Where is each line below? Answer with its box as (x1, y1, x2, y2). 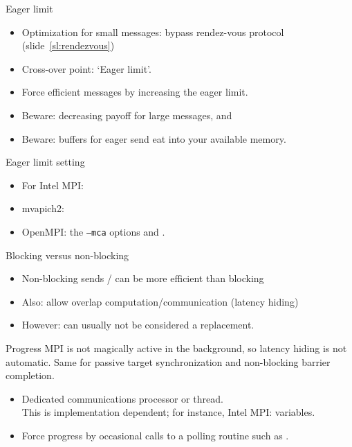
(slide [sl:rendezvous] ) (21, 38, 115, 53)
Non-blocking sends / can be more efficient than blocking (21, 271, 264, 286)
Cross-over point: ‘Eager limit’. (21, 61, 151, 76)
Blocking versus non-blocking (6, 247, 129, 262)
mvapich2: (21, 201, 64, 216)
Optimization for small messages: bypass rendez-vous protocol (21, 24, 284, 39)
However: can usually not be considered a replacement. (21, 317, 254, 332)
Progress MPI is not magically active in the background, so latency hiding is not (6, 340, 347, 355)
